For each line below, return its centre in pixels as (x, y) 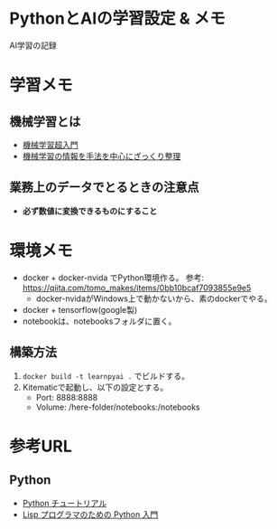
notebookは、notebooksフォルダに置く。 (99, 321)
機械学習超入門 (50, 145)
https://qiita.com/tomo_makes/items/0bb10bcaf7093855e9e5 (137, 288)
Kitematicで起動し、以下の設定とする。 (95, 387)
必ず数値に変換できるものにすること (90, 211)
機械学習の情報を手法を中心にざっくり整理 (102, 156)
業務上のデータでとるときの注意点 (104, 188)
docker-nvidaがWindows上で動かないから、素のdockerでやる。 (154, 298)
